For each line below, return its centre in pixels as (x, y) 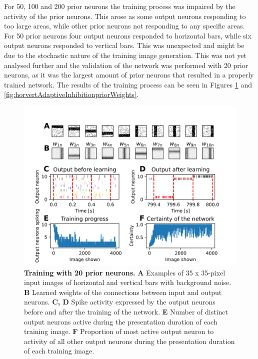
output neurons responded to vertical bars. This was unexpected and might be (124, 45)
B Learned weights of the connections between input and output (123, 292)
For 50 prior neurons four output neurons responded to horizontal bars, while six (128, 35)
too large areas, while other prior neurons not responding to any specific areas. (124, 26)
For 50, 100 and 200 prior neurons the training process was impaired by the (120, 6)
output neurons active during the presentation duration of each (121, 321)
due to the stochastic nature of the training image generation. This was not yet (125, 55)
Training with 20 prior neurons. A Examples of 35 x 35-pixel (125, 272)
